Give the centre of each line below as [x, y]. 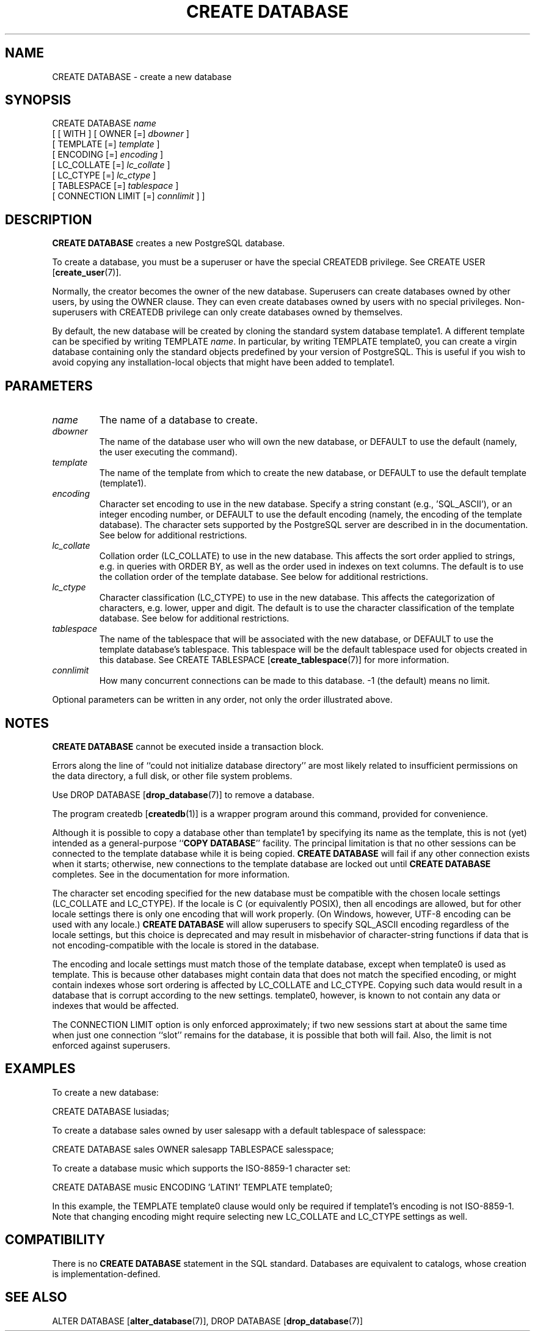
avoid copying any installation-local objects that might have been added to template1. [224, 362]
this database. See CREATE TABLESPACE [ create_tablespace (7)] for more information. [274, 660]
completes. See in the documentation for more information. [171, 874]
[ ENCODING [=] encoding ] [108, 155]
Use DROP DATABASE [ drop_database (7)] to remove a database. [183, 794]
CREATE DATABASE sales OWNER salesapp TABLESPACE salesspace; [193, 1149]
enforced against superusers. [111, 1045]
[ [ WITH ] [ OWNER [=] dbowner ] [121, 134]
